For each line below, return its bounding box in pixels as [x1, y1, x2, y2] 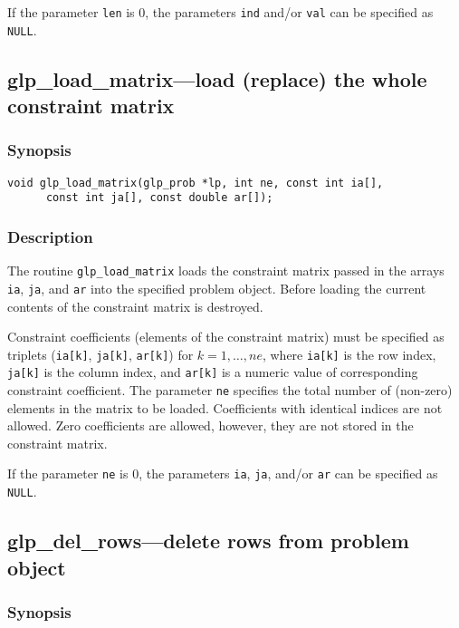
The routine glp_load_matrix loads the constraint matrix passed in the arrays [7, 261, 445, 280]
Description [7, 225, 93, 247]
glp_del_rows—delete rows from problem [7, 527, 409, 555]
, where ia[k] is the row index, [262, 344, 436, 363]
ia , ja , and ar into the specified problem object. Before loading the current [7, 278, 426, 297]
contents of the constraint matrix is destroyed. [7, 296, 263, 315]
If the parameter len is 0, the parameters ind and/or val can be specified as [7, 3, 434, 21]
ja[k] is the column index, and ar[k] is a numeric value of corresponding [7, 362, 418, 382]
